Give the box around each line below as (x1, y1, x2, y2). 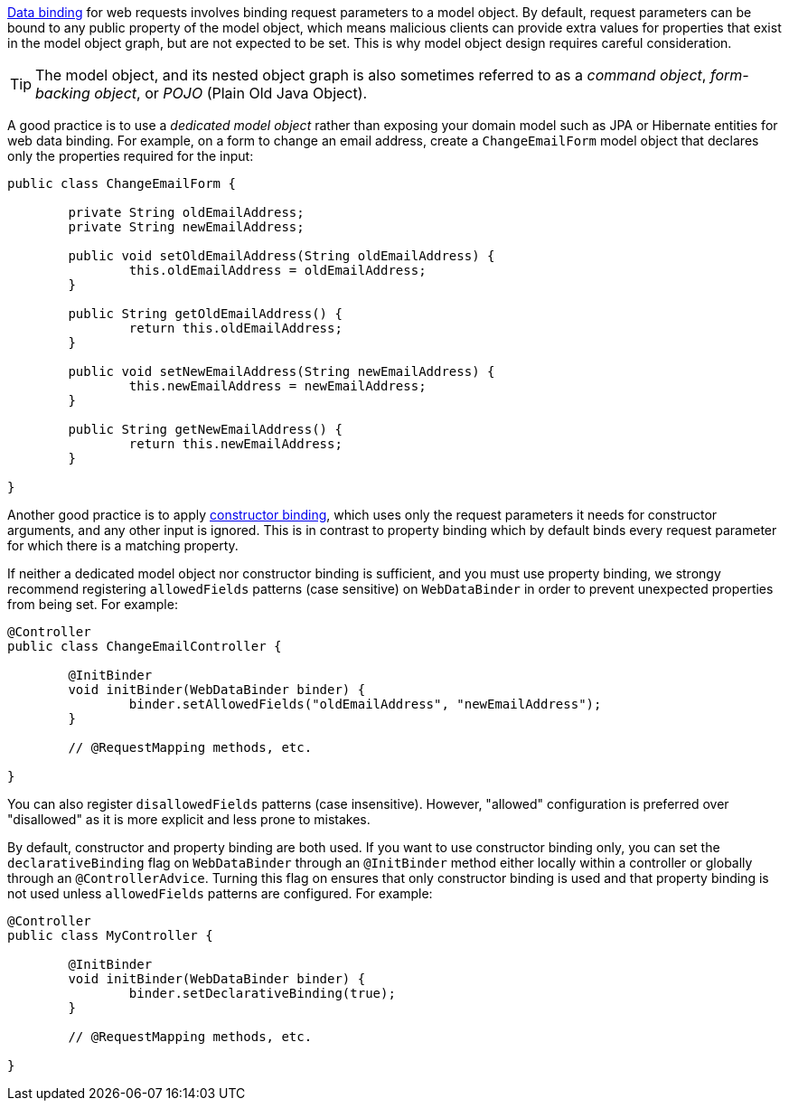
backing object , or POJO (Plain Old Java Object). (35, 84, 368, 102)
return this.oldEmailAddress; (128, 321, 343, 335)
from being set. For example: (7, 596, 178, 612)
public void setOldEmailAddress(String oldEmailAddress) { (68, 249, 495, 263)
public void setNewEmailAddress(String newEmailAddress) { (68, 364, 495, 379)
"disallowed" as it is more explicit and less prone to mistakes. (7, 812, 371, 827)
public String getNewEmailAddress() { (68, 422, 343, 437)
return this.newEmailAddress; (128, 437, 343, 451)
